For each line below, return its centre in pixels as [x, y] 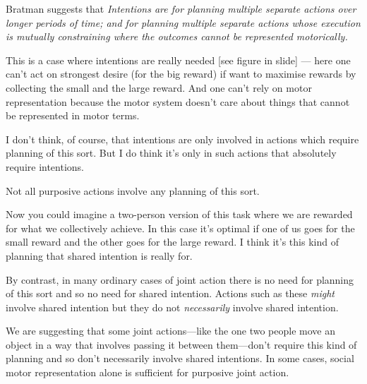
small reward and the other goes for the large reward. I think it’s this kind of [172, 242]
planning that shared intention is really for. [99, 255]
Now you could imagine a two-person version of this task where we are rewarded [179, 214]
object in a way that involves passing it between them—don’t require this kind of [181, 344]
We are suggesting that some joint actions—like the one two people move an [170, 331]
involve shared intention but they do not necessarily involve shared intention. [172, 307]
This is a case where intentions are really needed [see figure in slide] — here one [178, 60]
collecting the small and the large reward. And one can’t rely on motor [159, 87]
